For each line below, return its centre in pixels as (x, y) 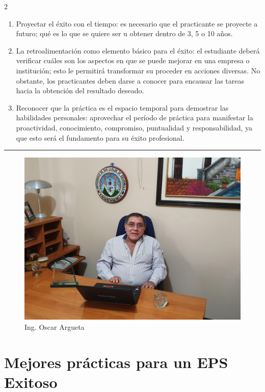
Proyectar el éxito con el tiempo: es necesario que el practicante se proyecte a (137, 23)
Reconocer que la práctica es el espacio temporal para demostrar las (122, 107)
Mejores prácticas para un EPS (116, 362)
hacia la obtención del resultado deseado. (80, 90)
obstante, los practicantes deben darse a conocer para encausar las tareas (130, 80)
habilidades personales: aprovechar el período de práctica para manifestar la (135, 117)
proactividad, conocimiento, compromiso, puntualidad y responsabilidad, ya (134, 127)
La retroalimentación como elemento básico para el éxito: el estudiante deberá (138, 50)
